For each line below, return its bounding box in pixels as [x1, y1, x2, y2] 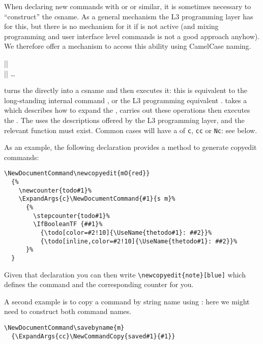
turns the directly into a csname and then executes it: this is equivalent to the [4, 85, 247, 96]
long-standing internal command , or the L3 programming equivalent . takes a [4, 95, 247, 105]
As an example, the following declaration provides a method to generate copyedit [4, 142, 257, 152]
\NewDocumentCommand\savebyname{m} [4, 324, 125, 332]
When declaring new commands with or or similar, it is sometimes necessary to [4, 1, 251, 11]
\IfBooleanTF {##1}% [33, 221, 103, 228]
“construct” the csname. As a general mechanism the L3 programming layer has [4, 11, 253, 21]
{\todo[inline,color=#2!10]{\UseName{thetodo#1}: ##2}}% [40, 237, 238, 245]
